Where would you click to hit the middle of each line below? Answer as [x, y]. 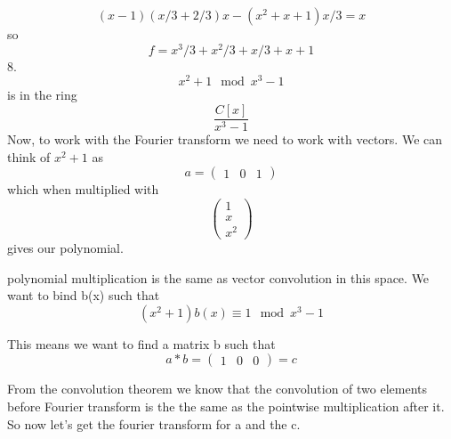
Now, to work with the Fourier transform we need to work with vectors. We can [225, 139]
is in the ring [42, 95]
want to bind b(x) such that [84, 295]
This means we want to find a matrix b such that [141, 343]
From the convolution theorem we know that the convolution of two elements [217, 389]
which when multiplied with [83, 189]
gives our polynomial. [65, 248]
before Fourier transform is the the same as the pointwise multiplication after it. [226, 406]
